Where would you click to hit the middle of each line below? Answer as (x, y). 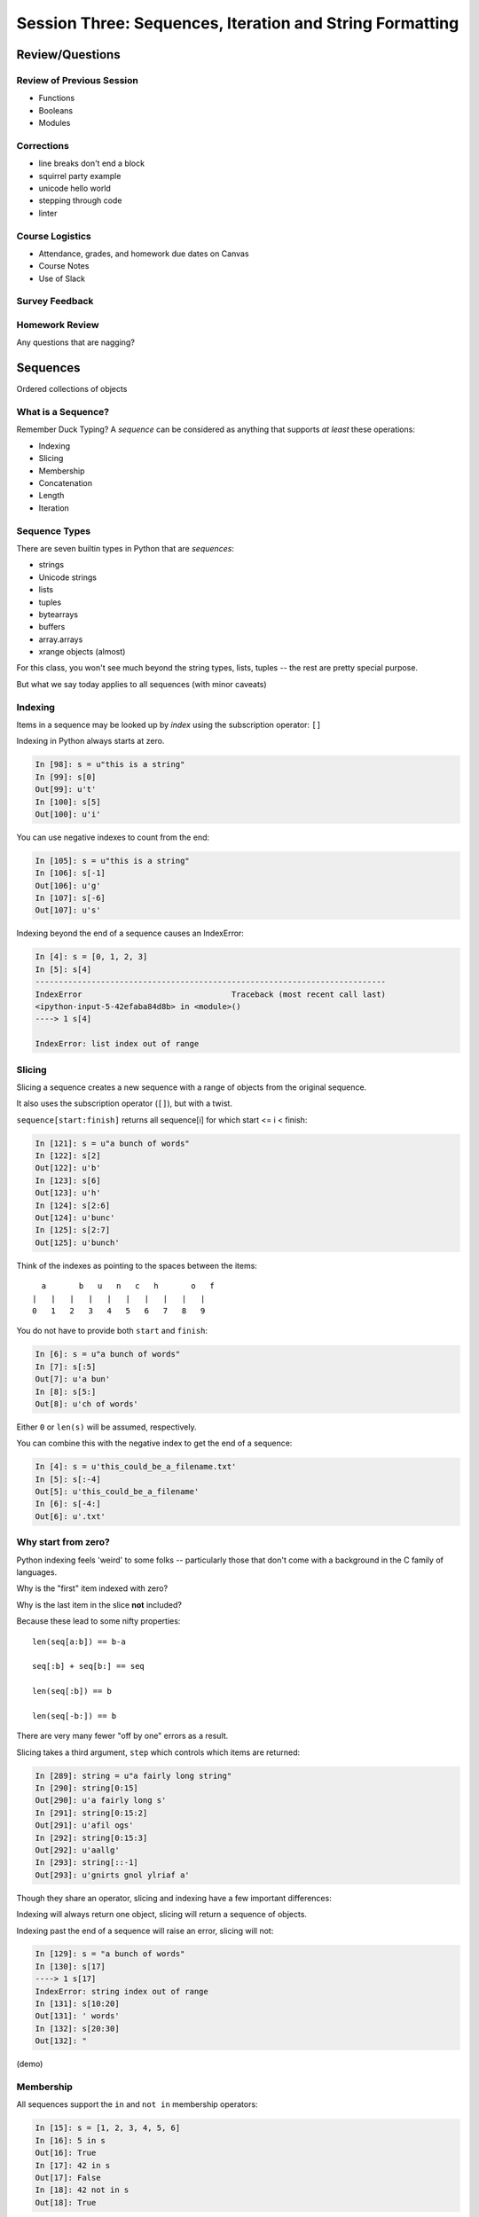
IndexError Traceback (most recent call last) (210, 994)
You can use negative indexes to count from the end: (113, 837)
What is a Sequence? (63, 412)
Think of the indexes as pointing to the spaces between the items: (137, 1265)
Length (51, 496)
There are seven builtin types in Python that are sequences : (126, 548)
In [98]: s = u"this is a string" (110, 764)
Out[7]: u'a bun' (73, 1379)
